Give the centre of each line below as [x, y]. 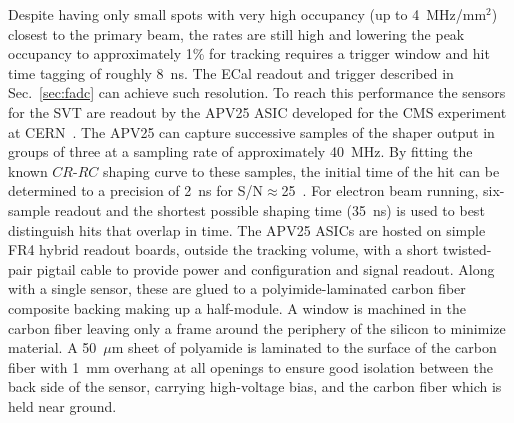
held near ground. [62, 405]
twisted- [467, 249]
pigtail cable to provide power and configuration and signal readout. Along [265, 268]
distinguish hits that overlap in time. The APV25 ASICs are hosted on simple [247, 229]
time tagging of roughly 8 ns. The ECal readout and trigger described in [231, 72]
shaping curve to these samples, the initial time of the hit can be [301, 170]
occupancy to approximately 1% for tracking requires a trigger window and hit [249, 53]
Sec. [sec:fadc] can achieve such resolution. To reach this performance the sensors [257, 92]
